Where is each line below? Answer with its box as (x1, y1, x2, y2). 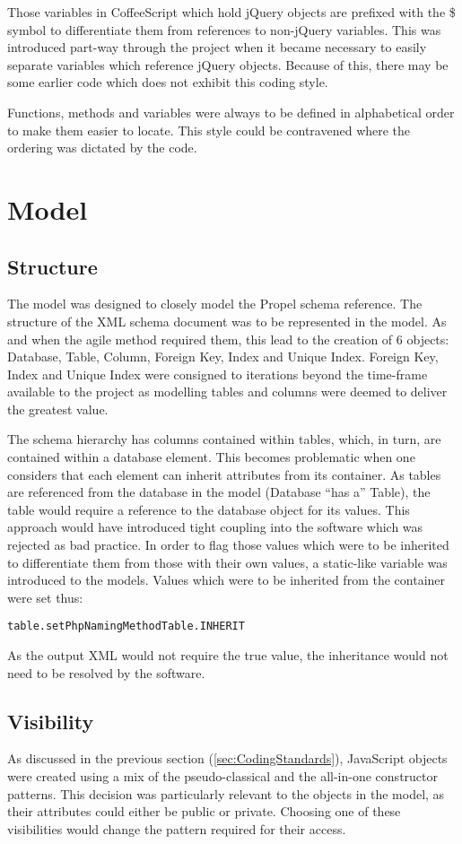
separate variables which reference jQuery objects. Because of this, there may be (7, 55, 449, 74)
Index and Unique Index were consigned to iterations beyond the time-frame (7, 364, 428, 383)
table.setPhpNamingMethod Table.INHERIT (7, 620, 245, 633)
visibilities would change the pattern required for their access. (7, 819, 346, 838)
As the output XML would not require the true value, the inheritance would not (7, 646, 449, 665)
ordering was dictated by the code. (7, 138, 197, 157)
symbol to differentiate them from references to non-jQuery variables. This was (7, 20, 441, 39)
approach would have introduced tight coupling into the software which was (7, 518, 423, 536)
